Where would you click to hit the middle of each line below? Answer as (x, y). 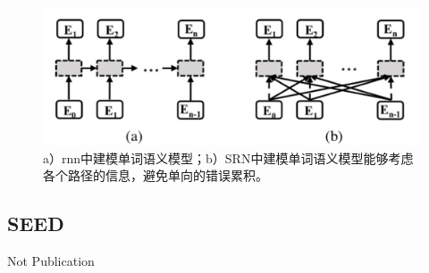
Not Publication (51, 261)
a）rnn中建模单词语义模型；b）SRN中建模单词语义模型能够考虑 (228, 157)
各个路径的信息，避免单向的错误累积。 (156, 175)
